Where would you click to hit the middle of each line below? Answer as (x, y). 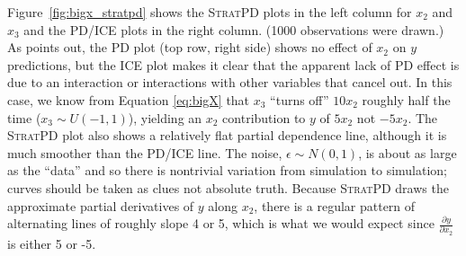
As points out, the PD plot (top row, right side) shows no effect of (190, 47)
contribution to (264, 117)
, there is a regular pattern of (335, 205)
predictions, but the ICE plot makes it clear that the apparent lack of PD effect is (233, 64)
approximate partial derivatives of (101, 205)
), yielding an (165, 117)
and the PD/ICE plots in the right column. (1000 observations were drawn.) (234, 29)
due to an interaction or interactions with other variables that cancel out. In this (230, 82)
